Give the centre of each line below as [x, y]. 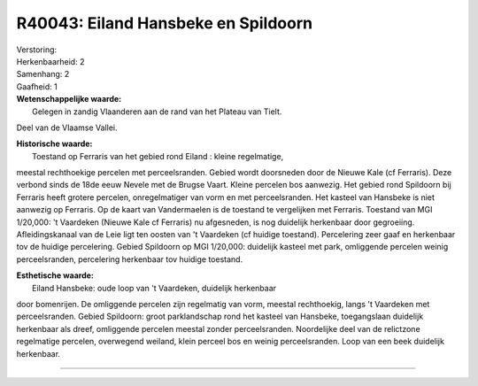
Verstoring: [37, 50]
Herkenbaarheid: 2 [50, 61]
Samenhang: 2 [43, 74]
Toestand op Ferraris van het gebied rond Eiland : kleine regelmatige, [158, 156]
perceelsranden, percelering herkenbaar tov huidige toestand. [130, 259]
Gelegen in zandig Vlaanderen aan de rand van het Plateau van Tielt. [157, 112]
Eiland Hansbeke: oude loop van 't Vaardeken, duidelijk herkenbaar [154, 288]
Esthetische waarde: [55, 275]
